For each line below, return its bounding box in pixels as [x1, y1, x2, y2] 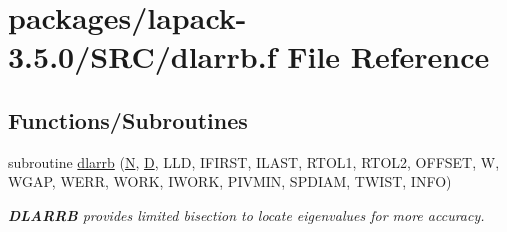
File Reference [287, 36, 490, 77]
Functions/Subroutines [8, 104, 248, 135]
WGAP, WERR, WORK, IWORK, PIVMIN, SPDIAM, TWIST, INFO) [8, 171, 452, 192]
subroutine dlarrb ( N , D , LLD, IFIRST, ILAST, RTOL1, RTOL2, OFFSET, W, [8, 151, 500, 172]
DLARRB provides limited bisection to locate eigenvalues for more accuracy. [8, 204, 485, 225]
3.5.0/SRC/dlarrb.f [8, 36, 277, 77]
